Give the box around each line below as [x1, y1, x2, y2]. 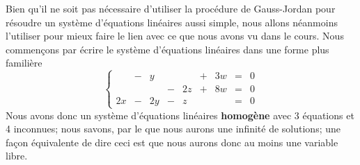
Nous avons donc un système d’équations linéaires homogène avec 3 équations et [6, 107, 354, 122]
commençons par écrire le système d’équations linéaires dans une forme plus [6, 42, 329, 56]
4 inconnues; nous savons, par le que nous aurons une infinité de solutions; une [6, 121, 341, 136]
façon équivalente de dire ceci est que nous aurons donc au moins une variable [6, 134, 338, 149]
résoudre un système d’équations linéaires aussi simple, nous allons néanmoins [6, 15, 338, 29]
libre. [6, 148, 28, 163]
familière [6, 55, 42, 70]
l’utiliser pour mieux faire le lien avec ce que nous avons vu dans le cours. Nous [6, 28, 344, 43]
